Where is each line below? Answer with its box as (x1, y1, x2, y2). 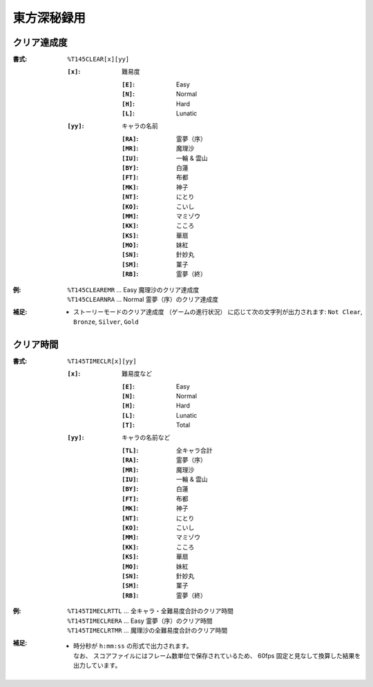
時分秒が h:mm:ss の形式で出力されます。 (73, 642, 193, 650)
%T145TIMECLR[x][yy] (67, 357, 137, 365)
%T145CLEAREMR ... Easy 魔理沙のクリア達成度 (67, 285, 200, 293)
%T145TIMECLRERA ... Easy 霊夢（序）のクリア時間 (67, 617, 213, 625)
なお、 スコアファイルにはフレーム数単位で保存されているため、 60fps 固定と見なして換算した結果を (73, 651, 361, 659)
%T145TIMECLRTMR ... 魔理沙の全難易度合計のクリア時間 (67, 626, 228, 635)
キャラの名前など (122, 434, 171, 442)
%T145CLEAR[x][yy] (67, 55, 130, 64)
